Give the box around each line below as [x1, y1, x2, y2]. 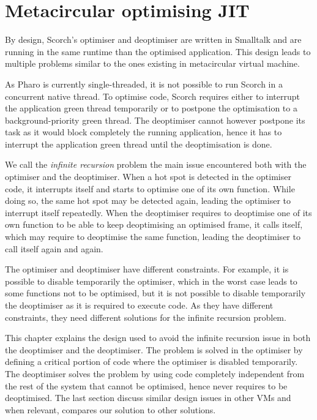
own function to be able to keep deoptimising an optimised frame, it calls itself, [5, 218, 303, 231]
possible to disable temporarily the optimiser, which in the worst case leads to [5, 274, 297, 287]
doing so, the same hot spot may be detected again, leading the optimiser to [5, 194, 291, 207]
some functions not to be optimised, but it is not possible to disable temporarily [5, 287, 306, 299]
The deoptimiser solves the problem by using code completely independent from [5, 367, 305, 380]
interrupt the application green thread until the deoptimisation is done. [5, 137, 272, 150]
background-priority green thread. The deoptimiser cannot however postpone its [5, 113, 305, 126]
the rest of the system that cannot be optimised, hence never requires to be [5, 379, 288, 392]
